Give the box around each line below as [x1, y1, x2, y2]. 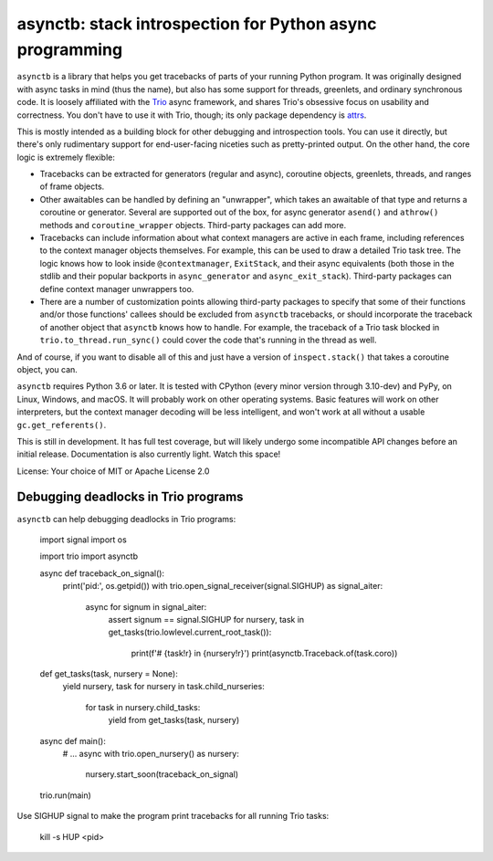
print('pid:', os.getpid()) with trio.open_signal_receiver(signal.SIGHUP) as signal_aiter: [62, 581, 383, 592]
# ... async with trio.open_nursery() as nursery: [62, 749, 239, 760]
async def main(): [39, 735, 107, 746]
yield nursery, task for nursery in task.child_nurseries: [62, 681, 265, 692]
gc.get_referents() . [16, 419, 107, 430]
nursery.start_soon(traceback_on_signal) [85, 769, 239, 780]
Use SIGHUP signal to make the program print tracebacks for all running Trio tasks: [16, 811, 330, 822]
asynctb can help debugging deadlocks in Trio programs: [16, 513, 236, 524]
